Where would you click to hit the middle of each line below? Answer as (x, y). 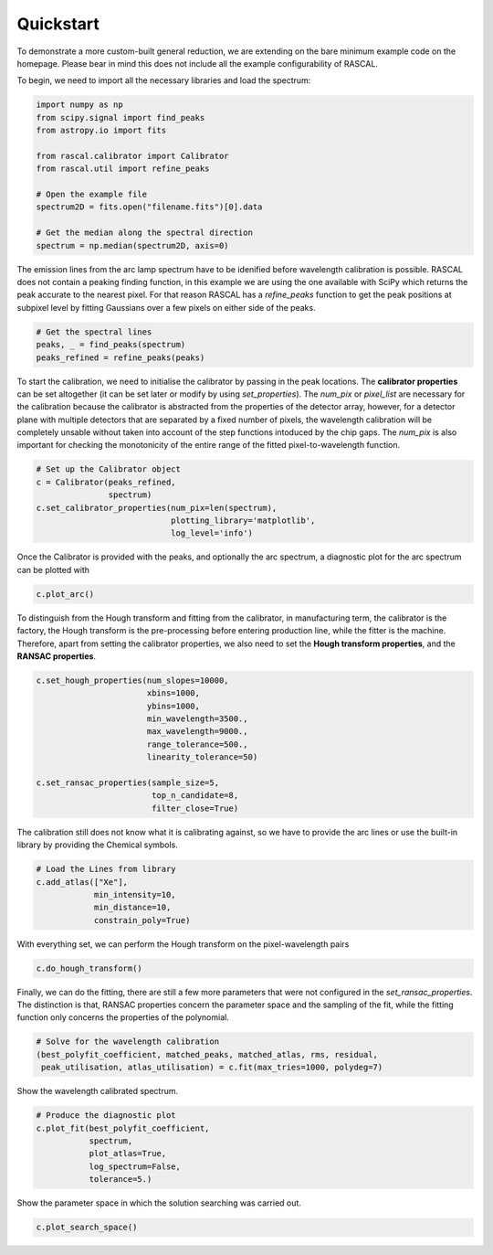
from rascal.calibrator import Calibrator (132, 156)
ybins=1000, (173, 706)
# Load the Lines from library (106, 869)
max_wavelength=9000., (197, 732)
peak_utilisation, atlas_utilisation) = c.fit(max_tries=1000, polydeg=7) (212, 1068)
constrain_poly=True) (142, 920)
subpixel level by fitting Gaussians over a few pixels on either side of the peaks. (166, 307)
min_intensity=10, (135, 894)
